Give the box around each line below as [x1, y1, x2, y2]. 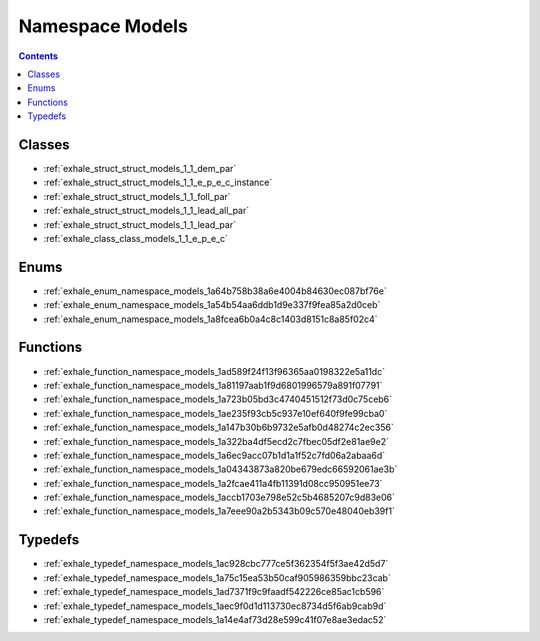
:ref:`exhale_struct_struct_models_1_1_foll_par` [43, 190, 231, 202]
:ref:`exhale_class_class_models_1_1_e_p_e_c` [43, 232, 229, 244]
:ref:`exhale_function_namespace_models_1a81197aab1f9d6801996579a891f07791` [43, 379, 383, 391]
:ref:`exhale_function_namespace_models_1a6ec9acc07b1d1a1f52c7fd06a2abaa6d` [43, 449, 386, 461]
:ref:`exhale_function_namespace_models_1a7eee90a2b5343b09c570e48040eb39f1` [43, 505, 395, 517]
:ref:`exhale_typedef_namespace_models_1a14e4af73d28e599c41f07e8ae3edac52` [43, 613, 387, 625]
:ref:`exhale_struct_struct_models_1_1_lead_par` [43, 218, 237, 230]
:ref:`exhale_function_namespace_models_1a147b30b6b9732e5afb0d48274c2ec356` [43, 421, 394, 434]
